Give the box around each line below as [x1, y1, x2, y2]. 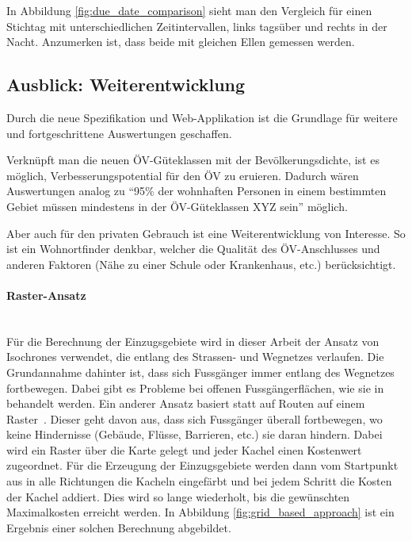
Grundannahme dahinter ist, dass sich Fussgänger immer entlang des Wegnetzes [6, 363, 395, 380]
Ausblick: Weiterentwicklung [6, 72, 246, 97]
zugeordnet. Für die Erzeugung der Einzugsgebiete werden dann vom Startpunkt [6, 457, 399, 474]
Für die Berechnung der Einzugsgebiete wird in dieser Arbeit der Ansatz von [6, 332, 380, 349]
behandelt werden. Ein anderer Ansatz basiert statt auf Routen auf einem [6, 395, 365, 412]
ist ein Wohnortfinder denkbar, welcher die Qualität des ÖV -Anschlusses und [6, 240, 380, 257]
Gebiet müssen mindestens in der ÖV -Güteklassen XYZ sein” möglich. [6, 198, 348, 214]
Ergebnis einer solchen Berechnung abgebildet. [6, 519, 231, 535]
